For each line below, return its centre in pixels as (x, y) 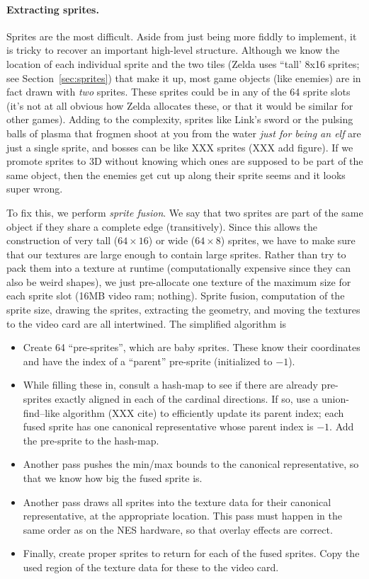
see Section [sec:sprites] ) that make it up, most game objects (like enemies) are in (184, 78)
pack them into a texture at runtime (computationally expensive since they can (178, 268)
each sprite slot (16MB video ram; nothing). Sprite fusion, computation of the (176, 296)
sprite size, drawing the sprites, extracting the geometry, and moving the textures (183, 310)
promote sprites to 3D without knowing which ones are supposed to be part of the (185, 161)
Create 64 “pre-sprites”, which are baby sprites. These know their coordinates (192, 347)
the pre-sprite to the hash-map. (91, 440)
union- (335, 399)
